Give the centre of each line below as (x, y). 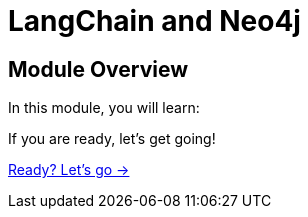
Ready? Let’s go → (69, 170)
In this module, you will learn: (104, 108)
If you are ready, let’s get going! (112, 139)
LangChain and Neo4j (154, 21)
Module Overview (98, 69)
